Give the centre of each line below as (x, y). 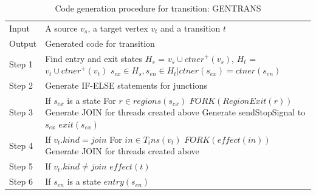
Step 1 (21, 64)
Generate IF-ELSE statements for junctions (126, 85)
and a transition (191, 28)
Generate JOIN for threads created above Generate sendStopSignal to (175, 112)
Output (23, 43)
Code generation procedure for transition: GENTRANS (158, 8)
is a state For (91, 100)
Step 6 (21, 181)
